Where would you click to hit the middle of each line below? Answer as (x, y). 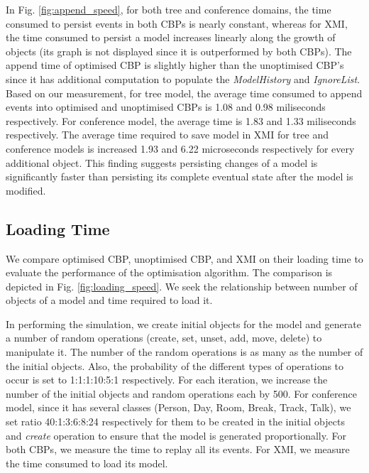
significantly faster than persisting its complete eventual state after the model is (180, 176)
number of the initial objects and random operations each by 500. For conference (181, 393)
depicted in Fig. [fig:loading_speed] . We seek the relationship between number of (182, 286)
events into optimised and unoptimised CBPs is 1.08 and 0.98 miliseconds (166, 107)
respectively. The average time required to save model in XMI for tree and (167, 135)
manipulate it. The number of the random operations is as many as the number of (184, 352)
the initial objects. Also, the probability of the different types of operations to (175, 365)
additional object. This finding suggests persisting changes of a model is (162, 162)
